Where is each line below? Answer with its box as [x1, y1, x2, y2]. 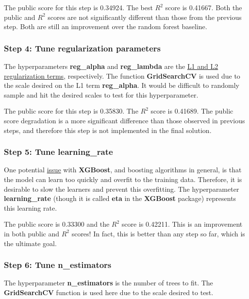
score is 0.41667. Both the [165, 2, 242, 12]
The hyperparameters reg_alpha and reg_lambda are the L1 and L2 [4, 61, 218, 71]
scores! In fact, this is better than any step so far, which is [71, 228, 245, 238]
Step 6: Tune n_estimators [4, 259, 112, 271]
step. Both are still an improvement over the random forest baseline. [4, 21, 207, 32]
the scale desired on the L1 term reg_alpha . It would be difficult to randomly [4, 80, 239, 90]
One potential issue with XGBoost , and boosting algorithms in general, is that [4, 165, 242, 175]
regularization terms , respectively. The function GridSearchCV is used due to [4, 70, 240, 81]
